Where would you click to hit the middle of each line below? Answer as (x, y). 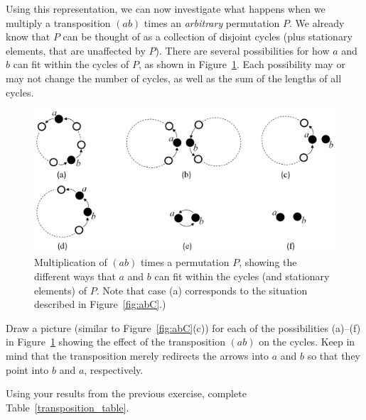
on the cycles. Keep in (307, 342)
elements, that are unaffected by (76, 50)
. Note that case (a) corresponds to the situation (202, 290)
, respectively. (114, 369)
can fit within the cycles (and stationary (242, 276)
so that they (334, 355)
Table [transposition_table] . (68, 407)
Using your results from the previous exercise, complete (126, 393)
